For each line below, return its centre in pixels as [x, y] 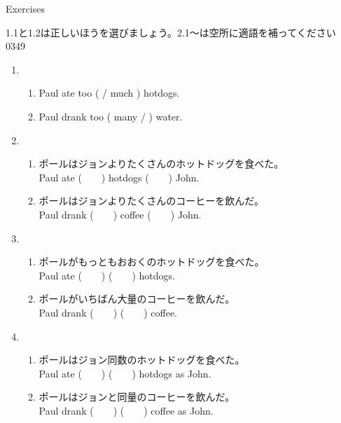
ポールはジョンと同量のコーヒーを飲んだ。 [137, 397]
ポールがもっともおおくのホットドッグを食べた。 [152, 262]
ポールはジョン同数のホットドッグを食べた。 [142, 360]
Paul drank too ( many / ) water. [111, 116]
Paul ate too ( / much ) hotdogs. [109, 93]
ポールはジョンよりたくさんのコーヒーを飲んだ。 [151, 201]
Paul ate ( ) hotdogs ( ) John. [119, 177]
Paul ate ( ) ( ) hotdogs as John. [125, 373]
